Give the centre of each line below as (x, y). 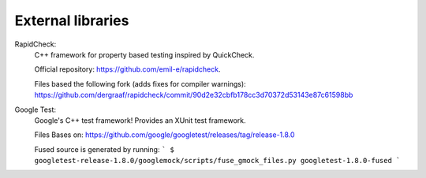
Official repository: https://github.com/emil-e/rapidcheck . (127, 69)
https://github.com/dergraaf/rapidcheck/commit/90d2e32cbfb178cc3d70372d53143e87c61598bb (194, 95)
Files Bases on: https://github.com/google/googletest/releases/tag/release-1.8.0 (164, 135)
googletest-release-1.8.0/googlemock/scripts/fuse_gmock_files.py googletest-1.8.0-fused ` (217, 161)
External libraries (72, 20)
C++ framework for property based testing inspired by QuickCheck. (144, 54)
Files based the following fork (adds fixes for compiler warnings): (140, 83)
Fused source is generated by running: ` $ (105, 149)
